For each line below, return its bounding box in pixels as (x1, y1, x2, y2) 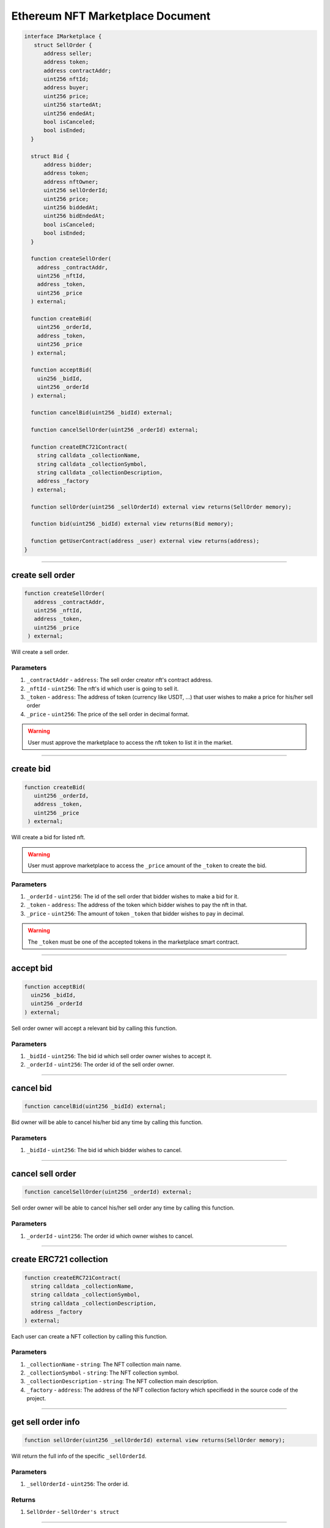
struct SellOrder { (34, 42, 92, 48)
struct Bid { (31, 153, 70, 160)
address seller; (43, 50, 92, 57)
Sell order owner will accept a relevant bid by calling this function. (11, 1024, 177, 1032)
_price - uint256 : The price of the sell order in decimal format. (26, 710, 189, 718)
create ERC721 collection (11, 1254, 108, 1265)
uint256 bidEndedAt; (43, 213, 105, 219)
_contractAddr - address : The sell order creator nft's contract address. (26, 676, 213, 684)
